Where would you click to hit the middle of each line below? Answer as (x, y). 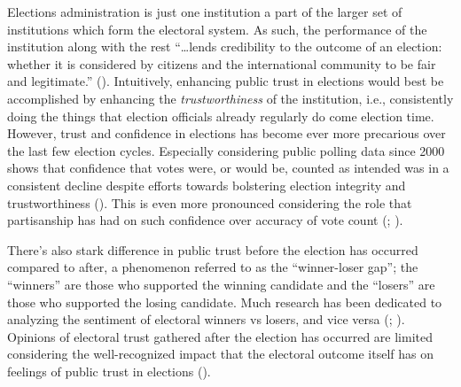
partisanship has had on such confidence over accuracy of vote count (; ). (205, 220)
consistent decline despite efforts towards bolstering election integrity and (207, 185)
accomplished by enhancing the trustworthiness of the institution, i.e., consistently (230, 98)
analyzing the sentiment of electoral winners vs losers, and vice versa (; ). (206, 319)
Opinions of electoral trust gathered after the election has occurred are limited (220, 336)
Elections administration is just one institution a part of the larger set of (205, 12)
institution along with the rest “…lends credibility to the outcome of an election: (225, 46)
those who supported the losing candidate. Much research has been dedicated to (225, 302)
